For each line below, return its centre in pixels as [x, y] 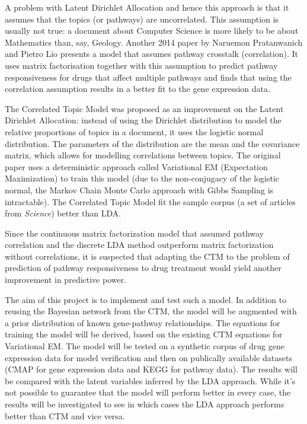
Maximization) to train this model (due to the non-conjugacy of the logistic [142, 178]
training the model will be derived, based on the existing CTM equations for [144, 334]
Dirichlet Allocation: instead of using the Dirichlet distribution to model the [143, 120]
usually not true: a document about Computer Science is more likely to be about [152, 31]
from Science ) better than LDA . [63, 213]
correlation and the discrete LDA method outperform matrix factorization [139, 245]
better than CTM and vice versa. [65, 415]
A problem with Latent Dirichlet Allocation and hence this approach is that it [147, 7]
